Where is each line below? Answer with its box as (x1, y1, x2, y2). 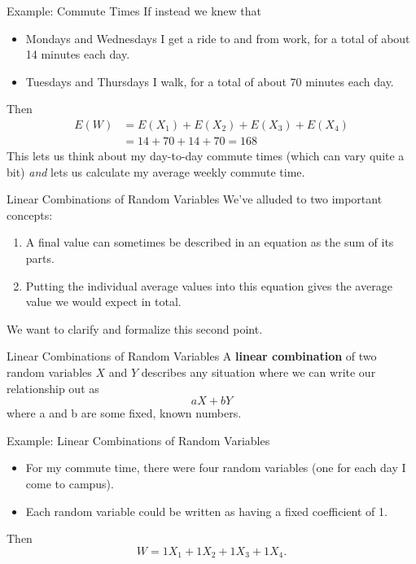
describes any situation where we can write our (141, 363, 376, 380)
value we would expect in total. (25, 293, 182, 310)
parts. (25, 250, 55, 266)
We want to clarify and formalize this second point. (7, 320, 263, 337)
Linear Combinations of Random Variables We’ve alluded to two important (7, 190, 383, 208)
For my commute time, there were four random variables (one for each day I (25, 459, 406, 476)
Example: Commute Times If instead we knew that (7, 2, 261, 19)
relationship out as (7, 379, 99, 396)
